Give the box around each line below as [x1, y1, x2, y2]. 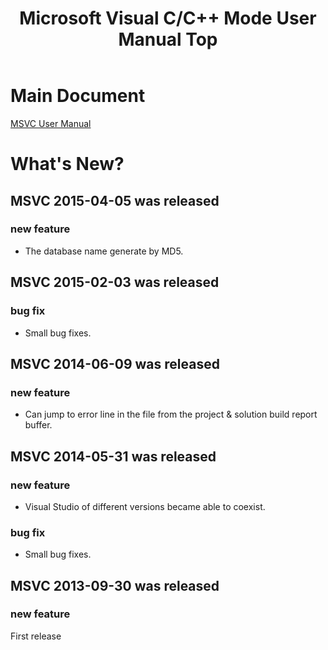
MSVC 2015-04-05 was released [10, 192, 220, 209]
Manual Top [118, 28, 218, 51]
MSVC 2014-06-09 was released [10, 355, 220, 372]
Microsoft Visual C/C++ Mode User [19, 7, 317, 30]
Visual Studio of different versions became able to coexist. [24, 500, 266, 512]
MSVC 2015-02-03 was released [10, 274, 220, 291]
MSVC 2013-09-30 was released [10, 577, 220, 594]
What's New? [10, 153, 125, 176]
